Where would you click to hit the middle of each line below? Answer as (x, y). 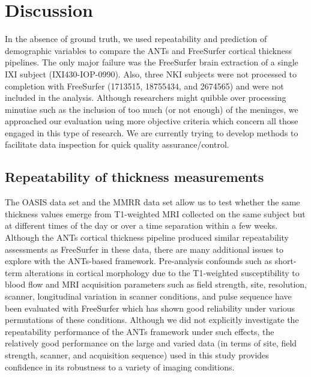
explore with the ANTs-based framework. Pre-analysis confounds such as (138, 261)
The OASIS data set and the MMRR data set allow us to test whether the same (152, 202)
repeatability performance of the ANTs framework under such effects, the (140, 331)
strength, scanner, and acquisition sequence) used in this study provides (137, 354)
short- (285, 261)
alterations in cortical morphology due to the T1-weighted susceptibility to (162, 272)
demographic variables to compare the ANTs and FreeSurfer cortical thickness (148, 50)
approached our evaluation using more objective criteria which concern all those (152, 121)
